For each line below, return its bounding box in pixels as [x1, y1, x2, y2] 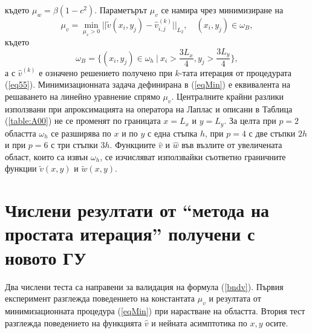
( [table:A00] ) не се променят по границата [5, 114, 161, 127]
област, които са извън [5, 150, 88, 163]
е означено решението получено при [39, 66, 172, 79]
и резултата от [209, 292, 261, 305]
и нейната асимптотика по [151, 316, 247, 329]
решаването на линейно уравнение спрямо [5, 89, 160, 102]
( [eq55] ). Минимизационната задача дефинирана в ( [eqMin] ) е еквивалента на [5, 78, 291, 91]
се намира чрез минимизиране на [161, 4, 284, 16]
